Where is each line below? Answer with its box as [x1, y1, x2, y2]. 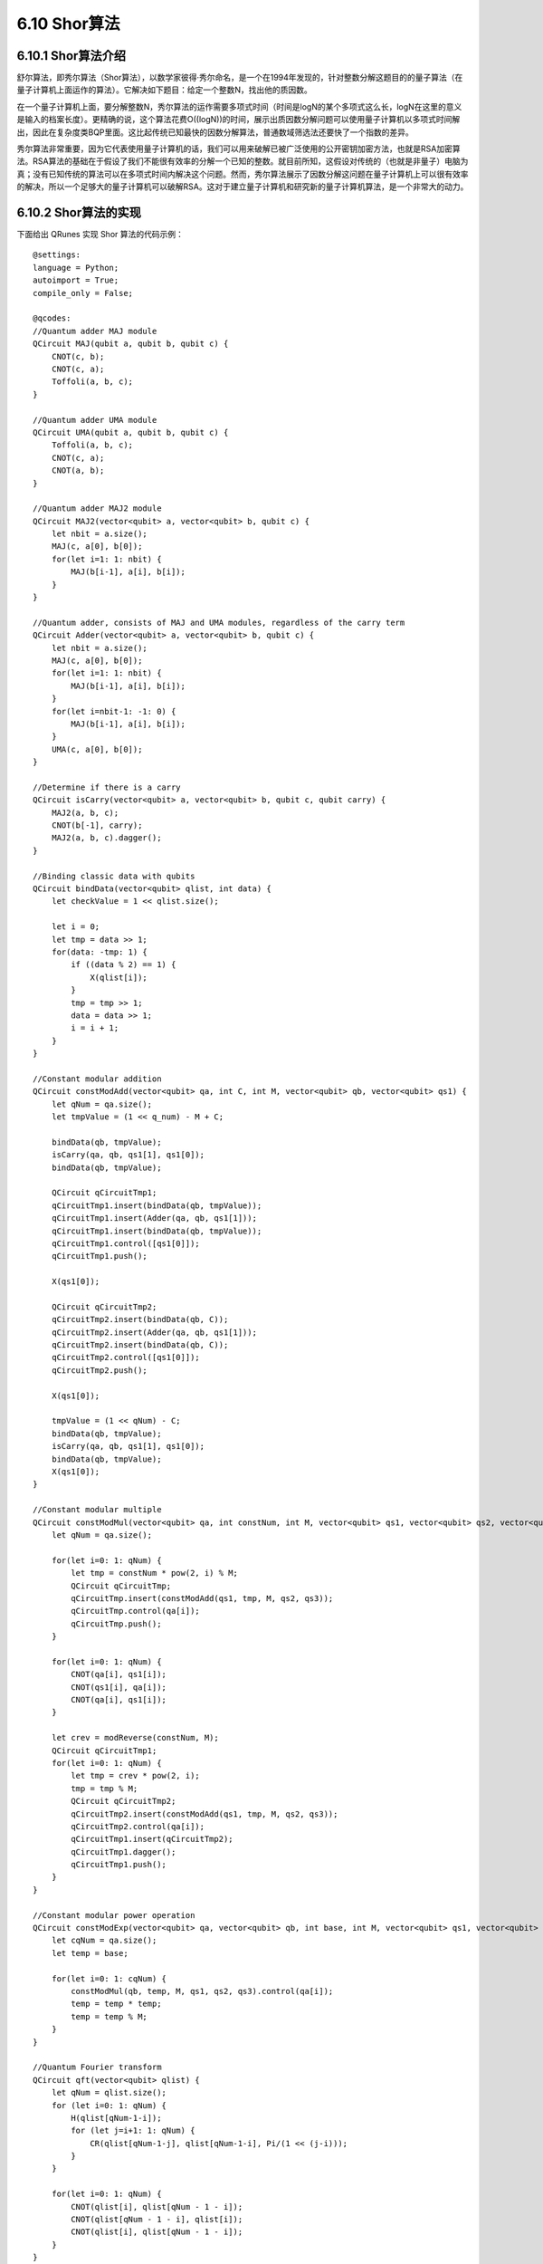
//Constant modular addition [33, 1073, 162, 1084]
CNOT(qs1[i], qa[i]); [71, 1682, 167, 1693]
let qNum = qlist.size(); [51, 2087, 167, 2098]
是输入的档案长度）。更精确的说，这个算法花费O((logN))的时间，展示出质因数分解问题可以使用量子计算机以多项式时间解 [16, 114, 461, 125]
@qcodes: [33, 313, 71, 323]
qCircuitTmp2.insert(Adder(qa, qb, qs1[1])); [51, 1327, 258, 1338]
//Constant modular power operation [33, 1910, 195, 1920]
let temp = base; [51, 1948, 129, 1958]
